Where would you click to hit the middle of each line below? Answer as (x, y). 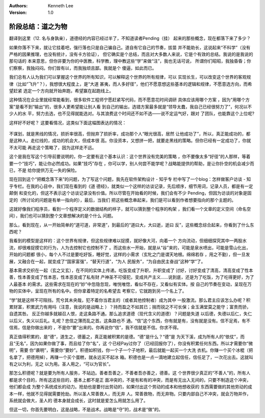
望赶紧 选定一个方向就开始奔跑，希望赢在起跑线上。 (61, 91)
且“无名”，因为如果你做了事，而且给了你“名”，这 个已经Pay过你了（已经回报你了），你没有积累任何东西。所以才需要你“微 (131, 343)
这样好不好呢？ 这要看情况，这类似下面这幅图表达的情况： (68, 122)
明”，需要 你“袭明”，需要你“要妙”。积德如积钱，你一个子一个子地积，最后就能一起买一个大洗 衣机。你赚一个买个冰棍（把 (131, 350)
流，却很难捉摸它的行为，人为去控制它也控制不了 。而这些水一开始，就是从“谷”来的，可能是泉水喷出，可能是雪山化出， (130, 248)
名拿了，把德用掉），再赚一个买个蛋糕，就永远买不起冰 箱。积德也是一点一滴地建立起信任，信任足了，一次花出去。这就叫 (131, 357)
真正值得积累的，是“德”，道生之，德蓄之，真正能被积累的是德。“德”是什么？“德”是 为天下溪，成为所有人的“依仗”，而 (127, 336)
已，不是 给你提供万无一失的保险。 (44, 170)
